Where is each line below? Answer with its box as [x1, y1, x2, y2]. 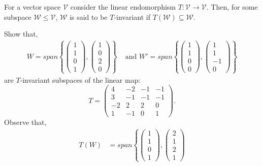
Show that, [4, 28, 38, 39]
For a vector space [4, 2, 61, 12]
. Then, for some [206, 2, 258, 12]
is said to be [70, 11, 108, 22]
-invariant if [114, 11, 151, 22]
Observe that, [4, 117, 47, 127]
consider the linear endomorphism [70, 2, 176, 12]
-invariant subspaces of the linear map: [20, 74, 141, 85]
